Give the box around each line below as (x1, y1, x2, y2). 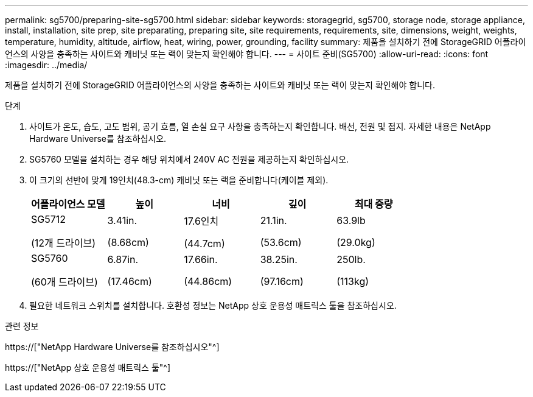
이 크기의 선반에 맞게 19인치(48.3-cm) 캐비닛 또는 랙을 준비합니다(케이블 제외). (29, 175, 329, 185)
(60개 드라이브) (31, 276, 98, 288)
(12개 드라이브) (31, 237, 96, 249)
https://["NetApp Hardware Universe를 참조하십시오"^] (5, 342, 220, 352)
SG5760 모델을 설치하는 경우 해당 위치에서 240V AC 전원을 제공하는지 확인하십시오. (29, 154, 349, 164)
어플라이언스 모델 (31, 198, 105, 210)
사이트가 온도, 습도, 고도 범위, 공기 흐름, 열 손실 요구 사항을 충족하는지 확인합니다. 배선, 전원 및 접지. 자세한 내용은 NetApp (29, 121, 491, 132)
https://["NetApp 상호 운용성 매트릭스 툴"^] (5, 362, 171, 373)
